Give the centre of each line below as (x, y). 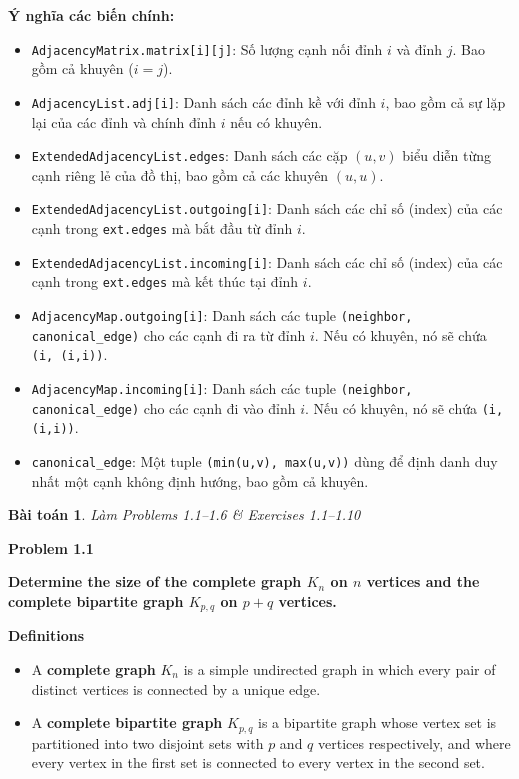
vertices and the (423, 581)
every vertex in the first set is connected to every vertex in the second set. (258, 762)
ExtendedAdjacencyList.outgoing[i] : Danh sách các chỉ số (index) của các (267, 208)
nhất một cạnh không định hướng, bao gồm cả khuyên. (200, 480)
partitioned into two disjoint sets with (147, 742)
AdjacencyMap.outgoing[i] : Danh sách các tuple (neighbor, (222, 314)
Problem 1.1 (51, 547)
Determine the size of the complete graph (155, 581)
